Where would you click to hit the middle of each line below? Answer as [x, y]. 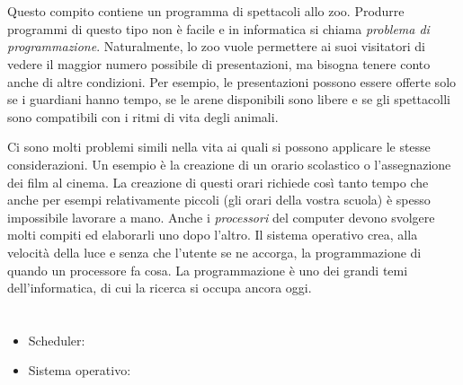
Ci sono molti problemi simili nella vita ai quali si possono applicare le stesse [219, 147]
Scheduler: [57, 340]
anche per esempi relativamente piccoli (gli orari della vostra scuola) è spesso [219, 200]
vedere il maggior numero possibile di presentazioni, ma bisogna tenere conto [219, 63]
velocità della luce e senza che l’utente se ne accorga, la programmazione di [214, 252]
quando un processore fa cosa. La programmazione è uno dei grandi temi [208, 270]
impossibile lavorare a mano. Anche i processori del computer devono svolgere [221, 217]
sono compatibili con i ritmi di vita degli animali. [143, 116]
